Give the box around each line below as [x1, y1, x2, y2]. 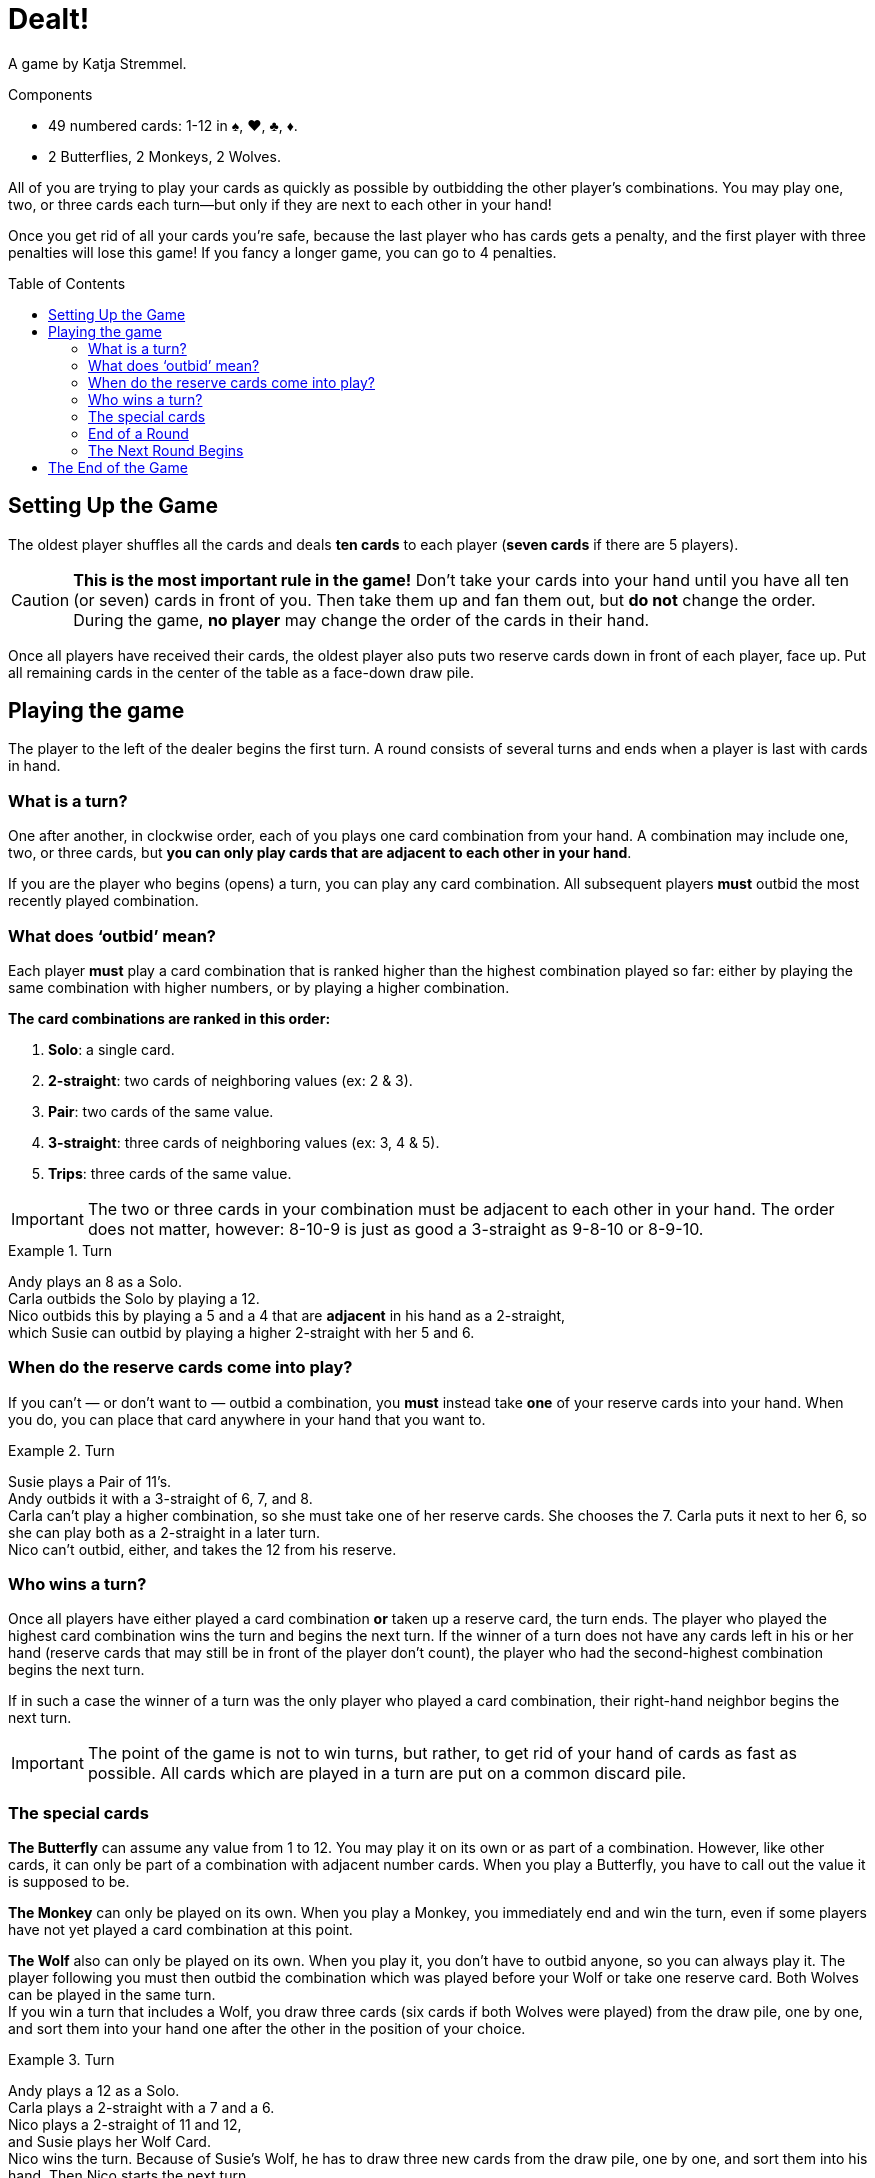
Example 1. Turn [8, 1241, 112, 1259]
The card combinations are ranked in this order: [8, 1009, 331, 1027]
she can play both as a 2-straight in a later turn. [8, 1523, 321, 1541]
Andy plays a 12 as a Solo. [8, 2082, 180, 2100]
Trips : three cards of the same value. [48, 1164, 292, 1182]
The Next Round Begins [88, 441, 244, 459]
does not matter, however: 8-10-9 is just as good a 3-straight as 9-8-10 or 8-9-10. [87, 1218, 704, 1239]
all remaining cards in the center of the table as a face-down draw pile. [8, 663, 474, 681]
